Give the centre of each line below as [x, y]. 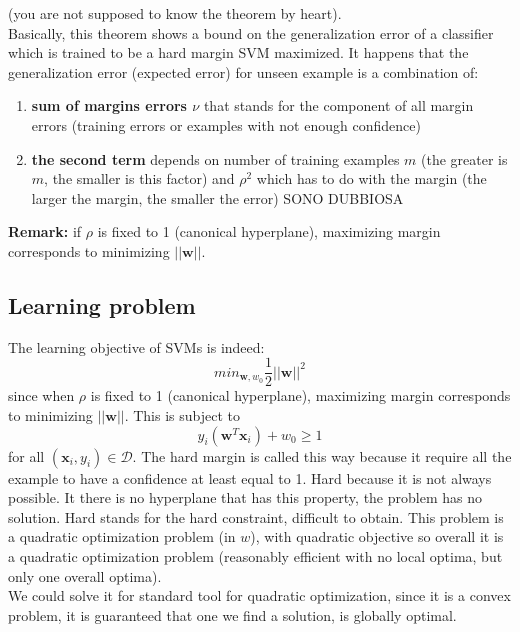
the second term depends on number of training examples [215, 158]
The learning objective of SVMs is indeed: [136, 346]
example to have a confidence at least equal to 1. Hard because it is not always [250, 477]
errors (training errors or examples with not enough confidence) [226, 124]
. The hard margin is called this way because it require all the [322, 455]
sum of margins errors [109, 105]
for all [26, 455]
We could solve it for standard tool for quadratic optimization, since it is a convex [259, 595]
